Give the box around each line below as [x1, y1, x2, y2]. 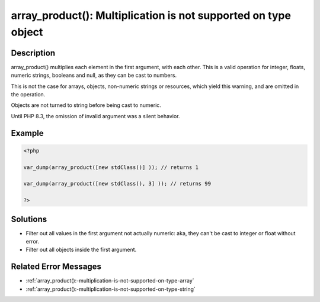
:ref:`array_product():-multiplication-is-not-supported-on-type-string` [25, 285, 196, 293]
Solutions [11, 214, 47, 224]
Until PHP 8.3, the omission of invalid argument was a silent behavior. [11, 112, 180, 119]
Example [11, 128, 44, 138]
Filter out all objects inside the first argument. [25, 246, 137, 254]
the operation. [11, 91, 46, 98]
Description [11, 48, 56, 58]
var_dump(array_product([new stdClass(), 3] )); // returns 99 [23, 180, 212, 187]
